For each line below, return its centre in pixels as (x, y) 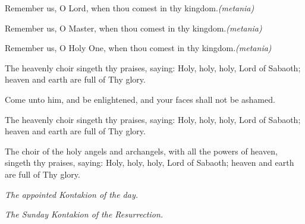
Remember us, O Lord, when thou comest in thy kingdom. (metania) (130, 8)
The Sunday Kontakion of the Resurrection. (84, 214)
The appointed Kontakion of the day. (72, 194)
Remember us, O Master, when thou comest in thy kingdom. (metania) (133, 28)
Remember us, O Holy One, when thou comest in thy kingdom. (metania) (138, 48)
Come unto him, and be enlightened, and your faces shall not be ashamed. (140, 99)
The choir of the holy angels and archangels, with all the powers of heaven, (141, 151)
